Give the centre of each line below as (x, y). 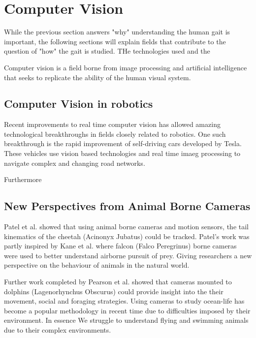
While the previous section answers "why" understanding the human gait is (117, 32)
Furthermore (23, 179)
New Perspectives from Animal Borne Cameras (127, 206)
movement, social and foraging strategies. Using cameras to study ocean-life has (124, 301)
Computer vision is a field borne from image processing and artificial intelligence (126, 67)
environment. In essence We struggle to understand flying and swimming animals (126, 320)
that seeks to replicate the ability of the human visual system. (97, 77)
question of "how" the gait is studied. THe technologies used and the (107, 51)
